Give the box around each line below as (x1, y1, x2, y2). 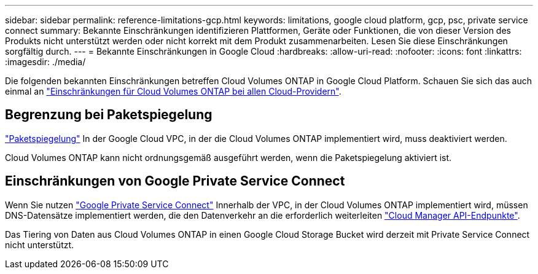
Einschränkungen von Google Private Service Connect (5, 173, 345, 189)
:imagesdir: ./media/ (5, 57, 86, 67)
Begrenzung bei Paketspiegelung (5, 107, 212, 123)
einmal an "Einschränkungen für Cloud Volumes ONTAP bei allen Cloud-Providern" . (5, 86, 341, 96)
